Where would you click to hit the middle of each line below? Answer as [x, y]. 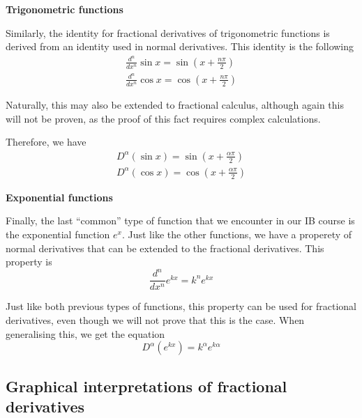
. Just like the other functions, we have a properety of [237, 234]
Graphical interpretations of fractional [146, 386]
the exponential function [58, 234]
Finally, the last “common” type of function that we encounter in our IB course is [180, 220]
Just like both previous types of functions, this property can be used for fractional [181, 306]
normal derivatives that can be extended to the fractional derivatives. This [165, 248]
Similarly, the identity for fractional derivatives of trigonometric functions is [168, 32]
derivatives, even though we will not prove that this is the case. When [155, 319]
